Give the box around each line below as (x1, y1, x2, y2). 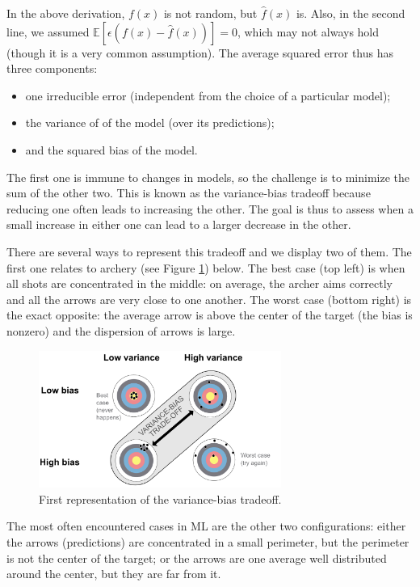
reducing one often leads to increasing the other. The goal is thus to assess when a (6, 200, 414, 217)
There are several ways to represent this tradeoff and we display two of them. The (6, 243, 412, 260)
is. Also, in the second (296, 5, 405, 21)
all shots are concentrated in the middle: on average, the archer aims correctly (6, 275, 393, 292)
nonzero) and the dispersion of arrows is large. (6, 322, 236, 339)
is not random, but (163, 5, 258, 21)
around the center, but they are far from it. (6, 565, 221, 582)
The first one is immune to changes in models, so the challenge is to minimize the (6, 168, 409, 185)
